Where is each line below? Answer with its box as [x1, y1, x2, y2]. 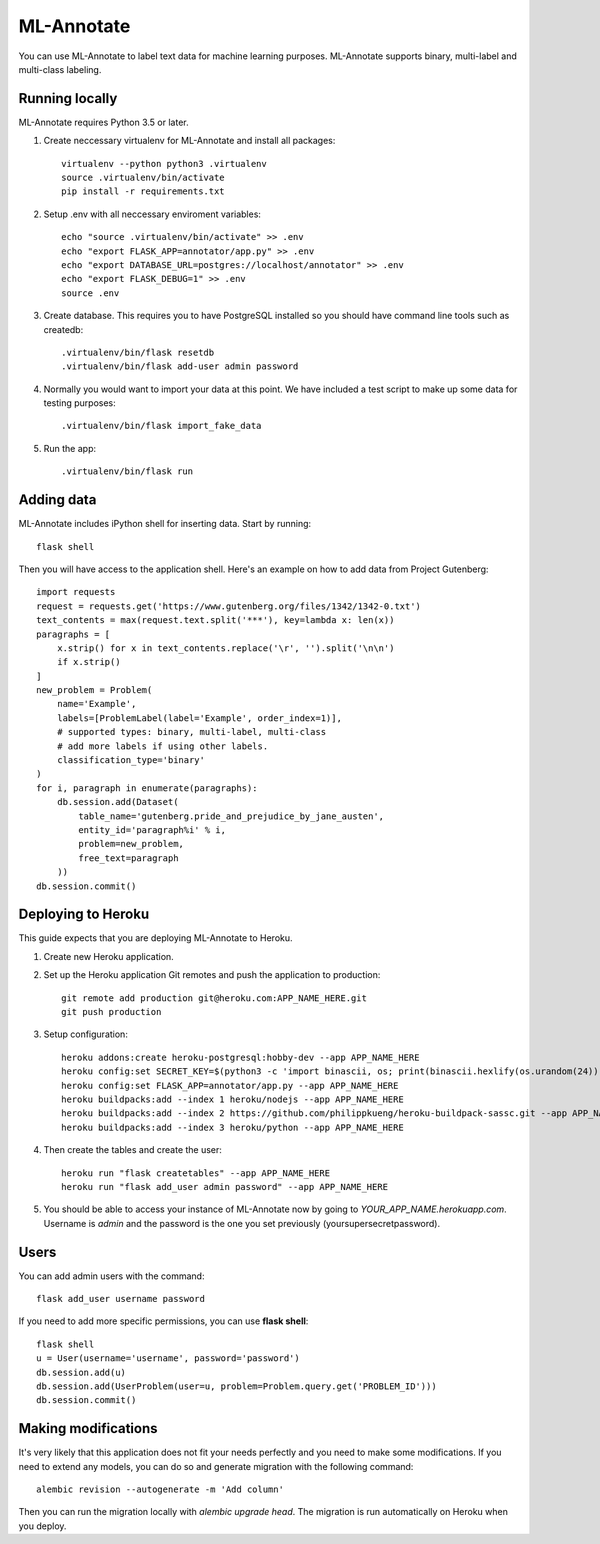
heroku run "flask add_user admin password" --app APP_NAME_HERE [61, 1181, 389, 1192]
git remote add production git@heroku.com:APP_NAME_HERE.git [61, 992, 367, 1004]
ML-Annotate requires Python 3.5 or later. [18, 116, 189, 128]
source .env [61, 287, 120, 299]
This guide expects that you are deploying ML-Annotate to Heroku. [18, 932, 294, 944]
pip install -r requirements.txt [61, 186, 225, 197]
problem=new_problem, [78, 838, 185, 850]
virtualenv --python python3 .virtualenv [61, 158, 267, 169]
